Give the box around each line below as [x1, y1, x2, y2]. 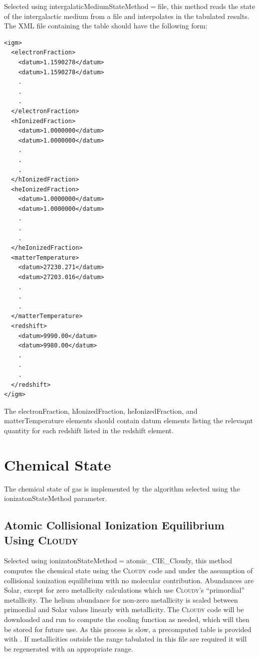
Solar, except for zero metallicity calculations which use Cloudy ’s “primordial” [4, 585, 245, 595]
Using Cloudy [4, 532, 78, 547]
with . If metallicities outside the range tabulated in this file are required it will [4, 634, 247, 644]
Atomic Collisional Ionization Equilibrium [4, 517, 225, 533]
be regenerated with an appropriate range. [4, 643, 133, 654]
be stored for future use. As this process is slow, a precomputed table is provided [4, 624, 252, 634]
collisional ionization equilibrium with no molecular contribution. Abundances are [4, 575, 254, 585]
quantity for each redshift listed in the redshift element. [4, 425, 174, 435]
